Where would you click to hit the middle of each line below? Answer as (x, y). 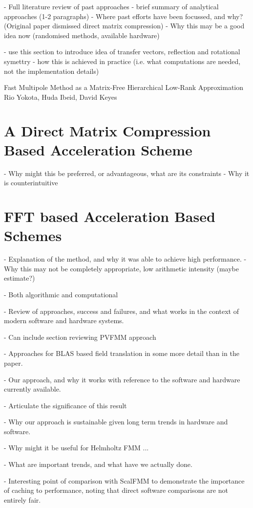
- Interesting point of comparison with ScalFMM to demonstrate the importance (124, 480)
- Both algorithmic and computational (61, 294)
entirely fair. (22, 499)
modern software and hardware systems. (64, 320)
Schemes (33, 235)
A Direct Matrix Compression (107, 130)
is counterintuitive (31, 183)
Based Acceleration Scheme (98, 149)
